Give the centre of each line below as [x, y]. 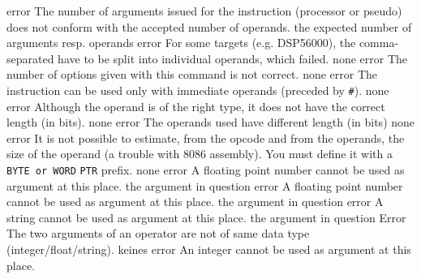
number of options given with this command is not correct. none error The [192, 74]
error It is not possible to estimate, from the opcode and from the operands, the [206, 137]
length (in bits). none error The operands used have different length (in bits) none [211, 122]
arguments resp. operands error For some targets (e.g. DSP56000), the [181, 43]
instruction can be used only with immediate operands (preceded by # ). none [198, 90]
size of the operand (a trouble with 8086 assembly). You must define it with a [200, 154]
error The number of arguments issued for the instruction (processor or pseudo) [204, 11]
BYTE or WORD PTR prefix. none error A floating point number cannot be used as [206, 170]
